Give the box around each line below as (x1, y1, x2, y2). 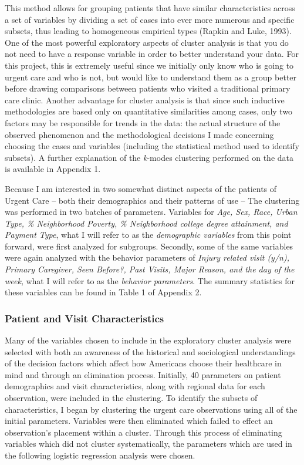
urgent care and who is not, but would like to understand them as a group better (5, 70, 297, 83)
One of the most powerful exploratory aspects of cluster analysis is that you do (5, 36, 289, 48)
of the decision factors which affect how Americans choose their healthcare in (5, 357, 282, 369)
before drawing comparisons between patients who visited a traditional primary (5, 82, 291, 95)
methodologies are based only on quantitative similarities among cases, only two (5, 105, 293, 117)
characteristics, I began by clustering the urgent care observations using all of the (5, 403, 298, 415)
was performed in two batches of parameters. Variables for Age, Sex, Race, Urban (5, 205, 298, 218)
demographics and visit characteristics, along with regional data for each (5, 380, 265, 392)
